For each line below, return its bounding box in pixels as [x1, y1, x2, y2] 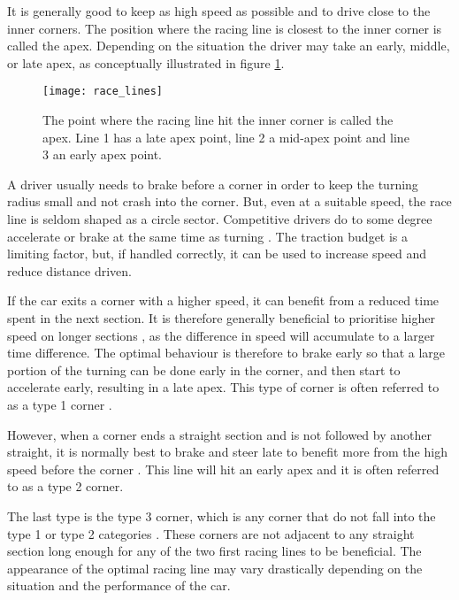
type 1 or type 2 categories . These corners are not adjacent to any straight [7, 524, 415, 542]
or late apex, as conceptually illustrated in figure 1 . [7, 53, 285, 72]
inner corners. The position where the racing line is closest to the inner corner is [7, 19, 442, 37]
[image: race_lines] [42, 85, 164, 98]
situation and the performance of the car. [7, 576, 231, 595]
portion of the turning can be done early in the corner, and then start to [7, 360, 401, 379]
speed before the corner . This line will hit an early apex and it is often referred [7, 459, 440, 478]
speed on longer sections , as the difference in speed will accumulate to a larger [7, 326, 435, 344]
